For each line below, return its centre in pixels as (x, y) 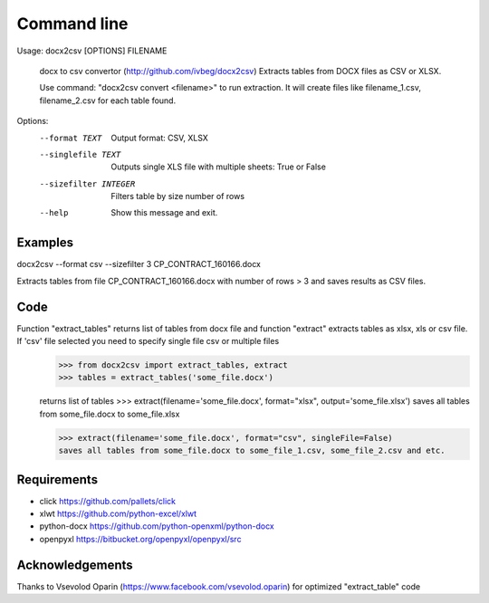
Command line (72, 24)
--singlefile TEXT (80, 154)
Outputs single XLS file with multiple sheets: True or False (218, 167)
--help (54, 213)
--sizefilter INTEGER (87, 184)
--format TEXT (71, 138)
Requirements (58, 479)
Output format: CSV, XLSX (159, 138)
